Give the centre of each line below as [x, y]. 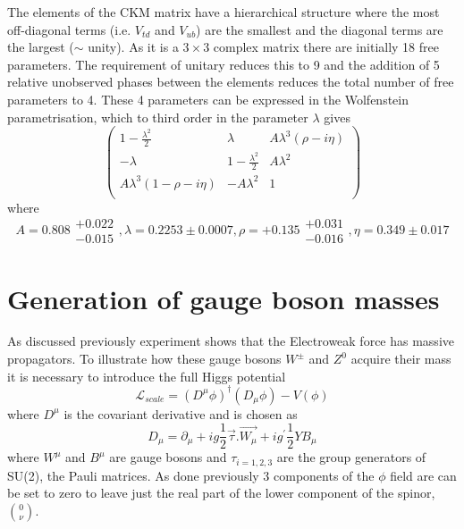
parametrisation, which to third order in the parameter [158, 117]
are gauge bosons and [168, 457]
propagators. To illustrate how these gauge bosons [144, 359]
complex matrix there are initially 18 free [326, 47]
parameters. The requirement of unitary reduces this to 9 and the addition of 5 [224, 64]
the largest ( [41, 47]
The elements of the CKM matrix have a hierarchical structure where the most [224, 12]
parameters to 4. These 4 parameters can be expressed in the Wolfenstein [208, 99]
